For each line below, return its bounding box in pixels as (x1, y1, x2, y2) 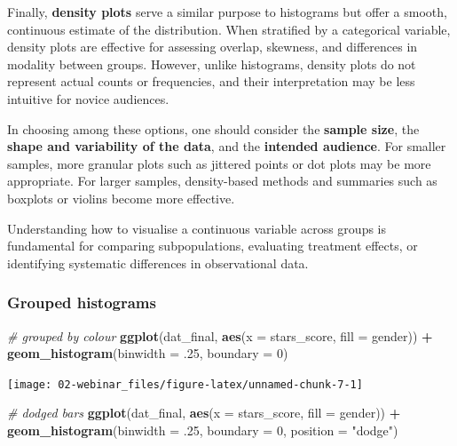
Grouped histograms (7, 291, 156, 314)
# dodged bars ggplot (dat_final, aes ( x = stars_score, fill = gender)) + (7, 403, 401, 422)
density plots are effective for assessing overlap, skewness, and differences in (7, 37, 418, 56)
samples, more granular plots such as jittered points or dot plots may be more (7, 154, 431, 172)
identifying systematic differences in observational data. (7, 253, 309, 272)
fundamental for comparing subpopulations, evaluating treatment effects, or (7, 236, 418, 255)
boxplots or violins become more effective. (7, 188, 235, 207)
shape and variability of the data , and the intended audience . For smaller (7, 137, 446, 155)
